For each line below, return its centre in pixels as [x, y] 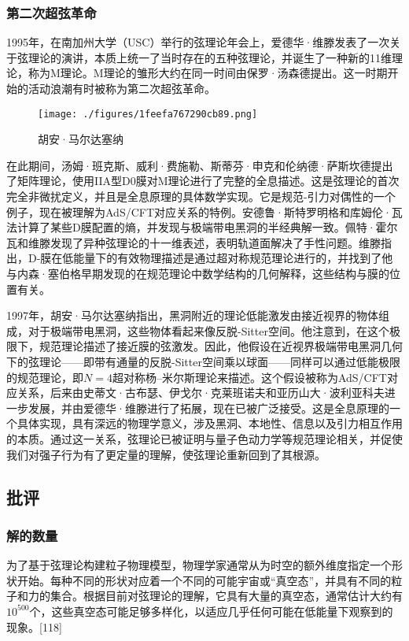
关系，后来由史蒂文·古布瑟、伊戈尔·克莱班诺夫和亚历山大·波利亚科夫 [201, 393]
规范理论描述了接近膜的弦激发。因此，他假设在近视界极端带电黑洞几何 [221, 346]
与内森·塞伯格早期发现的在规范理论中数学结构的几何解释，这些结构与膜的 [198, 273]
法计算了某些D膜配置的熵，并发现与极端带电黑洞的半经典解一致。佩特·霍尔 [202, 227]
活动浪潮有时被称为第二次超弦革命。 [122, 88]
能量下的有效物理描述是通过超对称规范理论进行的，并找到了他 [233, 258]
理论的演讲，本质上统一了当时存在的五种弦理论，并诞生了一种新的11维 [210, 57]
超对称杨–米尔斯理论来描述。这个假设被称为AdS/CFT [249, 377]
